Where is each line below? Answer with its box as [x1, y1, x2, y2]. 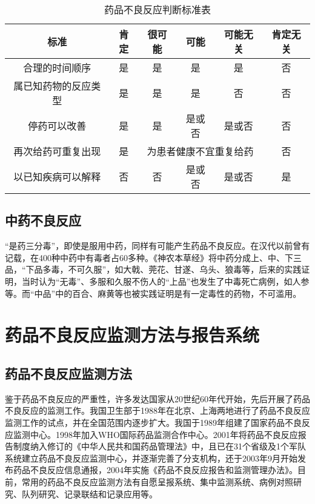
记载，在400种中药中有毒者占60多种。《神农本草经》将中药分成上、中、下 [5, 251, 293, 264]
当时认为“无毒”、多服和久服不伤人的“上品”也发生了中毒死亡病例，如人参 [21, 274, 310, 287]
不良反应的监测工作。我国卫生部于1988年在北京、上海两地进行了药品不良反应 [5, 404, 310, 417]
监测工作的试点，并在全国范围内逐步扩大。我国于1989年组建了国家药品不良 [5, 416, 302, 428]
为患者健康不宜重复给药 [147, 144, 254, 158]
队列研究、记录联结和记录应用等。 [21, 487, 157, 500]
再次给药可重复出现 [13, 144, 101, 158]
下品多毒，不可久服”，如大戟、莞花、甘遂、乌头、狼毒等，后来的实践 [25, 263, 302, 276]
